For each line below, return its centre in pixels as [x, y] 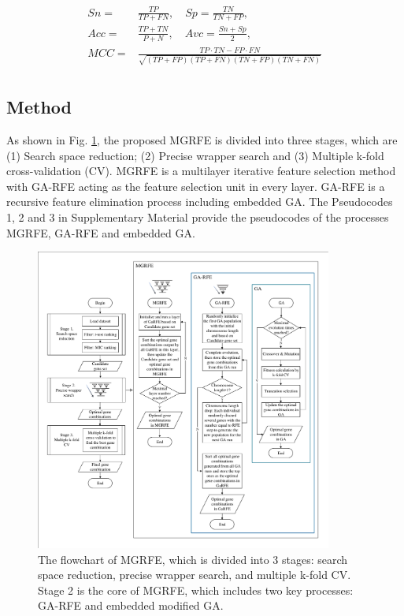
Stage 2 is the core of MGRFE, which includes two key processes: [196, 590]
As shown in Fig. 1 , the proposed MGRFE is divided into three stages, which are [202, 140]
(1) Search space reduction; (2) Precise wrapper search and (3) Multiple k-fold [195, 155]
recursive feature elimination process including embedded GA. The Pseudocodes [200, 202]
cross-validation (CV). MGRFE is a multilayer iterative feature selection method [201, 171]
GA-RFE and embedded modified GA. [131, 605]
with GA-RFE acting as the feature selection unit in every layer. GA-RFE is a [196, 186]
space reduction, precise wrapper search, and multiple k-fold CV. [195, 575]
